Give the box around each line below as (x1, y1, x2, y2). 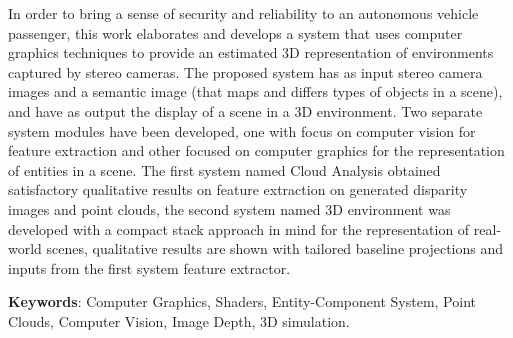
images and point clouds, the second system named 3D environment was (8, 198, 451, 219)
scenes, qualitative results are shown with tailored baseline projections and (46, 238, 504, 259)
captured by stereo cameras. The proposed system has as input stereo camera (8, 61, 483, 82)
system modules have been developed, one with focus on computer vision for (8, 120, 476, 141)
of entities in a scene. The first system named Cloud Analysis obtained (8, 159, 441, 180)
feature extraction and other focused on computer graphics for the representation (8, 140, 505, 161)
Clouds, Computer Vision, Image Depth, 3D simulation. (8, 310, 350, 331)
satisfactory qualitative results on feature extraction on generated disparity (8, 179, 468, 200)
